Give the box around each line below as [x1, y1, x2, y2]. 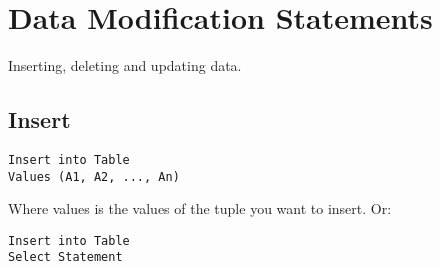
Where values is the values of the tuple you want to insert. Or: [8, 198, 392, 219]
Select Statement [8, 250, 123, 265]
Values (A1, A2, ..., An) [8, 169, 180, 184]
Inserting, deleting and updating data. [8, 55, 242, 76]
